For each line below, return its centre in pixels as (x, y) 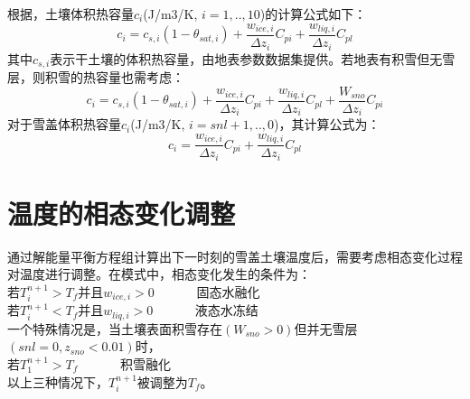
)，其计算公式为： (327, 124)
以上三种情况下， (58, 381)
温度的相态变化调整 (122, 213)
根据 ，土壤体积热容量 (70, 14)
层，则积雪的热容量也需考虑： (96, 76)
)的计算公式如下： (313, 14)
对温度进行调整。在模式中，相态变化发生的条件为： (159, 274)
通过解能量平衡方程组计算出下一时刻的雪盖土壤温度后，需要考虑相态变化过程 (235, 256)
